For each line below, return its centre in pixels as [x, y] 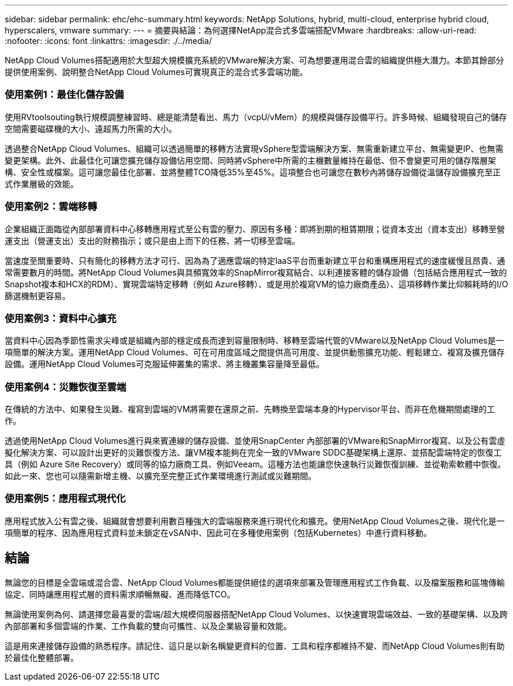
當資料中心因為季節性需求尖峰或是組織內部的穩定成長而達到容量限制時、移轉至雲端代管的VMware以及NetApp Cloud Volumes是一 [254, 341]
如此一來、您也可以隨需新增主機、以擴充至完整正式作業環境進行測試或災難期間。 [160, 476]
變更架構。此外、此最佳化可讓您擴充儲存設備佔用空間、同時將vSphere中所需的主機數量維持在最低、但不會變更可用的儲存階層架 [251, 160]
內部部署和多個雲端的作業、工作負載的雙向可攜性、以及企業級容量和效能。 [148, 626]
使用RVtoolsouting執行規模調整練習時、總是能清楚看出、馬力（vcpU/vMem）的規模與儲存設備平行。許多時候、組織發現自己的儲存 [256, 117]
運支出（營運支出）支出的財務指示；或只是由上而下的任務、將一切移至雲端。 [152, 240]
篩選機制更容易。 [37, 296]
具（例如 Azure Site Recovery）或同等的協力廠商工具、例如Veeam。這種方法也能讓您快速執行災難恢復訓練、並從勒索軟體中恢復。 [255, 464]
